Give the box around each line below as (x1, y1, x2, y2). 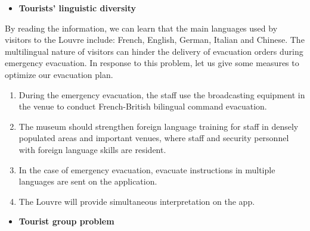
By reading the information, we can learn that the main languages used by (5, 21, 278, 34)
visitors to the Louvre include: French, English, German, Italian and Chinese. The (5, 33, 305, 46)
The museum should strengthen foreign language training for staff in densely (18, 120, 299, 132)
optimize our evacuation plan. (5, 68, 113, 80)
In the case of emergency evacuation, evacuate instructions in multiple (18, 163, 275, 176)
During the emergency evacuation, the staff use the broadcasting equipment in (18, 88, 305, 101)
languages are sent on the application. (18, 175, 157, 188)
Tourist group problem (18, 215, 114, 227)
